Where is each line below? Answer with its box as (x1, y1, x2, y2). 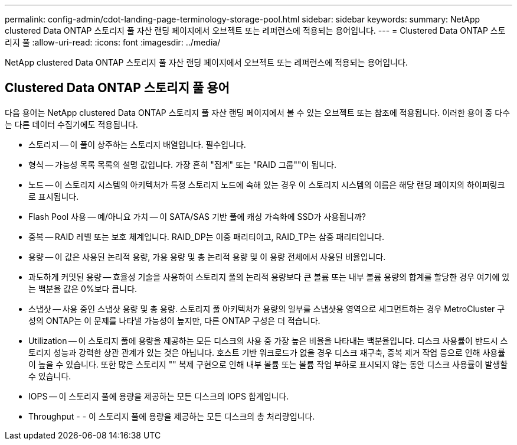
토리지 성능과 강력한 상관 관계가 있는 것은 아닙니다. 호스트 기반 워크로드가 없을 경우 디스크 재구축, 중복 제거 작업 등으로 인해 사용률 (28, 347, 506, 358)
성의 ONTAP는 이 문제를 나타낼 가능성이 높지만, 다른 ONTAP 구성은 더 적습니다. (28, 315, 320, 326)
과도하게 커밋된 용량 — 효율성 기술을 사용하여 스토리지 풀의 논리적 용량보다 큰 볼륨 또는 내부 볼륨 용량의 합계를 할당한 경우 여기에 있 (28, 271, 510, 282)
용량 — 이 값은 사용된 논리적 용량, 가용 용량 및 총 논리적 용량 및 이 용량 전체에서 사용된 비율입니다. (28, 251, 386, 262)
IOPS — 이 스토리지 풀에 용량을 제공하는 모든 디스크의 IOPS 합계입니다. (28, 391, 289, 401)
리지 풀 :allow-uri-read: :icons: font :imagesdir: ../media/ (5, 37, 221, 47)
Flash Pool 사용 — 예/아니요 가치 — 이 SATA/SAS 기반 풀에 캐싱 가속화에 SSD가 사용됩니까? (28, 211, 366, 222)
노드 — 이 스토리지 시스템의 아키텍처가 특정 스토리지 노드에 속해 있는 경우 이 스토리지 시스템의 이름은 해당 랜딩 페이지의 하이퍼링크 (28, 179, 505, 190)
